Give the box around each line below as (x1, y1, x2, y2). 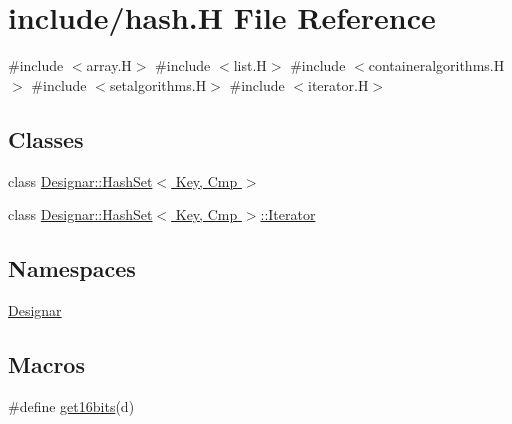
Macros (8, 348, 85, 379)
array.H (86, 55, 132, 76)
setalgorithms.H (109, 74, 207, 95)
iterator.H (308, 74, 369, 95)
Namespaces (8, 253, 136, 284)
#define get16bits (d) (8, 395, 135, 416)
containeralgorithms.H (368, 55, 505, 76)
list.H (233, 55, 267, 76)
